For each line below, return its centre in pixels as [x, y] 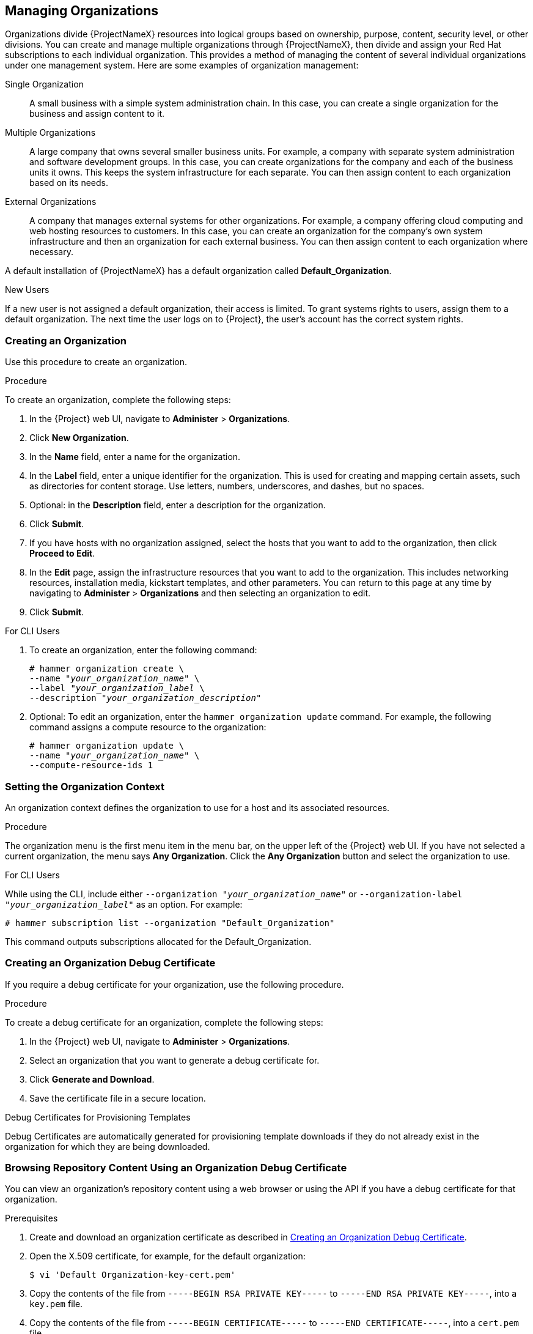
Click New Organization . [79, 438]
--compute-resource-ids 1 [91, 765]
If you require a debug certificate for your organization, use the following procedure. [175, 984]
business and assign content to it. [97, 114]
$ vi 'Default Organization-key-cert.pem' [133, 1275]
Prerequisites [31, 1218]
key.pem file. [56, 1304]
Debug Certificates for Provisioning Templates [98, 1117]
